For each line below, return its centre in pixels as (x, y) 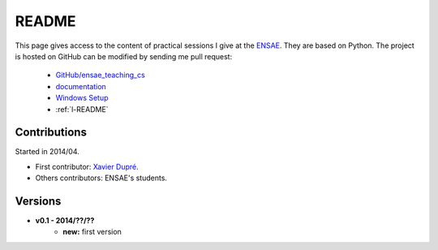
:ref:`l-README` (82, 109)
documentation (81, 86)
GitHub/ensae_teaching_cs (100, 75)
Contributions (51, 133)
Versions (38, 201)
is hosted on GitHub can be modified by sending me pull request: (124, 56)
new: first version (92, 232)
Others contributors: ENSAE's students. (101, 178)
